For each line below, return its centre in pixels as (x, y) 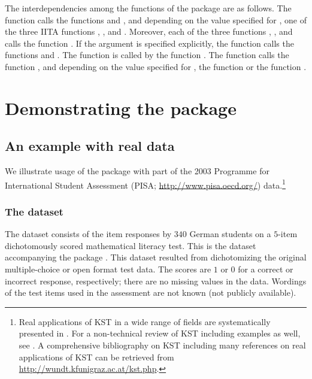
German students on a (230, 234)
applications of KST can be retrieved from (96, 357)
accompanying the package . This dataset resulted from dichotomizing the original (156, 257)
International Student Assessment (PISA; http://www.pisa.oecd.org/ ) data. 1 (145, 184)
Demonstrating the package (121, 107)
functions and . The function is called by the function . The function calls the (147, 55)
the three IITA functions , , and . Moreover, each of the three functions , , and (149, 31)
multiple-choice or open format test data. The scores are (108, 269)
